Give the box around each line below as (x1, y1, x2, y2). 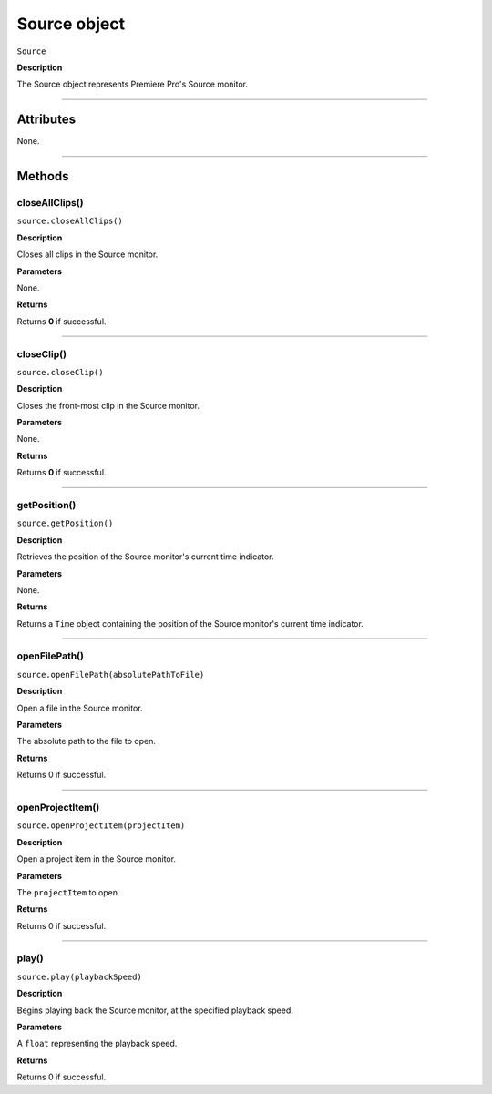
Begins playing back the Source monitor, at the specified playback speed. (16, 1005, 293, 1016)
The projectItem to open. (16, 886, 120, 897)
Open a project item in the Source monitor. (16, 854, 177, 864)
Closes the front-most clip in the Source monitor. (16, 400, 200, 411)
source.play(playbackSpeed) (16, 971, 143, 982)
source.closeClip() (16, 367, 104, 377)
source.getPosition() (16, 518, 114, 528)
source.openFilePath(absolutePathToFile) (16, 670, 205, 680)
